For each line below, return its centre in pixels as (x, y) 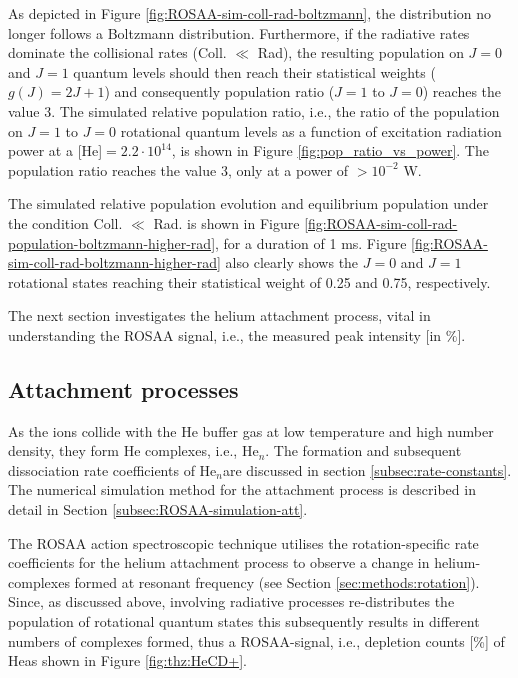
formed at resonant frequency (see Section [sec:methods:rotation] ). (277, 581)
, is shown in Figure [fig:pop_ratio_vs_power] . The (330, 150)
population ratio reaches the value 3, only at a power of (178, 169)
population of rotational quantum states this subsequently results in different (244, 621)
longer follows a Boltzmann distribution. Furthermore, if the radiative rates (239, 32)
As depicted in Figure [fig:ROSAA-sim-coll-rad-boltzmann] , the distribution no (250, 13)
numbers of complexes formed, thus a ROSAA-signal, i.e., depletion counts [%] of (256, 640)
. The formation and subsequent (363, 450)
